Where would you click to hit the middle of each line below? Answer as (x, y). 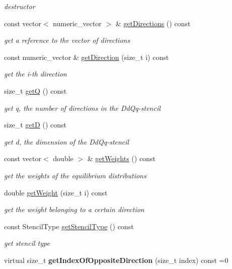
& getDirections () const (153, 23)
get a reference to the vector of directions (67, 40)
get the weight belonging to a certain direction (74, 209)
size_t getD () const (35, 125)
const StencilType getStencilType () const (69, 226)
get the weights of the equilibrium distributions (75, 175)
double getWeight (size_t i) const (56, 192)
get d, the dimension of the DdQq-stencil (67, 141)
